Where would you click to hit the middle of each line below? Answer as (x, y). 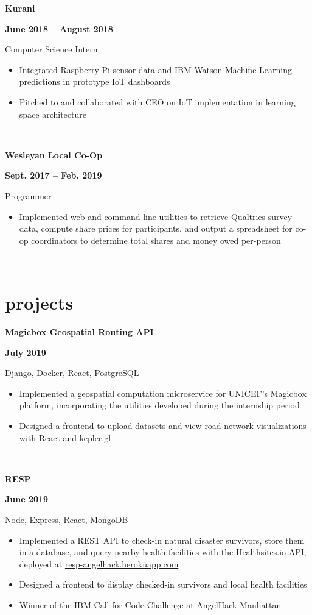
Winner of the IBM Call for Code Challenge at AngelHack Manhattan (150, 604)
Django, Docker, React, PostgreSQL (72, 373)
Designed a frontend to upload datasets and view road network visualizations (163, 425)
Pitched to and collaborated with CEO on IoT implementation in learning (157, 101)
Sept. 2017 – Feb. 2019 (54, 175)
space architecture (53, 114)
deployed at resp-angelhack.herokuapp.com (99, 563)
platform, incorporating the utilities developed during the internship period (159, 405)
